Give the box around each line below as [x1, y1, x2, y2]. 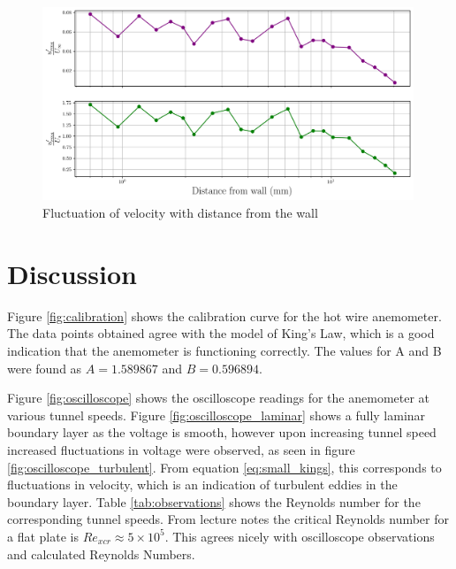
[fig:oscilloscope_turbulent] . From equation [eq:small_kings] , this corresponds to [7, 458, 442, 476]
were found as [7, 358, 82, 377]
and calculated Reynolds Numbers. [7, 544, 195, 563]
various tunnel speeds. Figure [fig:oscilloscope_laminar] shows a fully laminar [7, 405, 426, 424]
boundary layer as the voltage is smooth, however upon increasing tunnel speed [7, 423, 437, 442]
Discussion [7, 255, 137, 291]
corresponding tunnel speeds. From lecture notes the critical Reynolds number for [7, 510, 450, 528]
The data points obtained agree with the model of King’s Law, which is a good [7, 324, 435, 342]
